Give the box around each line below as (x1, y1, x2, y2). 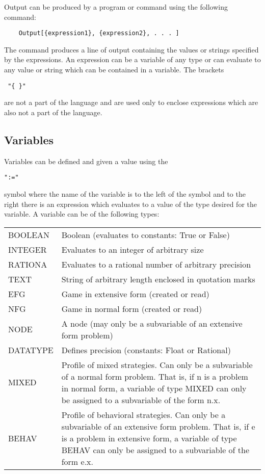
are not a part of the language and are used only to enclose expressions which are (4, 97, 258, 108)
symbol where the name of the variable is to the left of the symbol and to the (4, 188, 246, 199)
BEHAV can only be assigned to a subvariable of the (61, 443, 250, 456)
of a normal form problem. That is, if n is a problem (61, 370, 248, 382)
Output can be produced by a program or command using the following (4, 2, 228, 12)
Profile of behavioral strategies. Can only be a (61, 408, 226, 420)
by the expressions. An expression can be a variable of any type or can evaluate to (4, 54, 261, 65)
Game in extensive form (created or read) (61, 287, 209, 300)
